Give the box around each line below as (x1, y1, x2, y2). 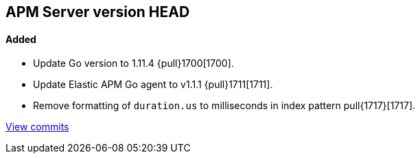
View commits (5, 121, 69, 133)
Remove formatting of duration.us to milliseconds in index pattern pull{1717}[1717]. (33, 100, 416, 112)
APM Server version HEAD (5, 3, 190, 20)
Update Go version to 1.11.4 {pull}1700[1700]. (33, 57, 234, 70)
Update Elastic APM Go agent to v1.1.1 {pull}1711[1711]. (33, 78, 273, 91)
